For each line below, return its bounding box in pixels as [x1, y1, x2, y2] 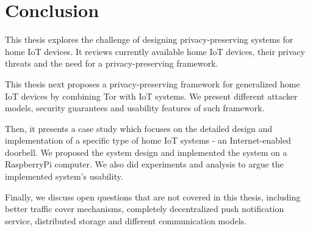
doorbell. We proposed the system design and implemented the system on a [5, 145, 287, 158]
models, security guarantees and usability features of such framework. [5, 101, 265, 114]
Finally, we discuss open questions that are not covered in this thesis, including [5, 190, 301, 203]
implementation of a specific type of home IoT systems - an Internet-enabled [5, 134, 291, 147]
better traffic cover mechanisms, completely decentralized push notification [5, 202, 284, 215]
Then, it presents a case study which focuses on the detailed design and [5, 122, 273, 134]
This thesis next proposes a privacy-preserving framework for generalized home [5, 77, 300, 90]
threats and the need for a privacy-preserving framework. [5, 57, 218, 70]
